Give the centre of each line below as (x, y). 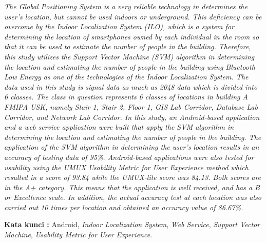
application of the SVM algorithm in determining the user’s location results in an (132, 147)
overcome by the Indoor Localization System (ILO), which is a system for (119, 26)
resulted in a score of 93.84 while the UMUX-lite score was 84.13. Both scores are (133, 177)
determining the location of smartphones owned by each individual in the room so (132, 36)
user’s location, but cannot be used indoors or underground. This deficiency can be (133, 16)
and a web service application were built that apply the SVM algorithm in (119, 127)
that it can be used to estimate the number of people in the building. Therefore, (128, 46)
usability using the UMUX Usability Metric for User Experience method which (126, 167)
